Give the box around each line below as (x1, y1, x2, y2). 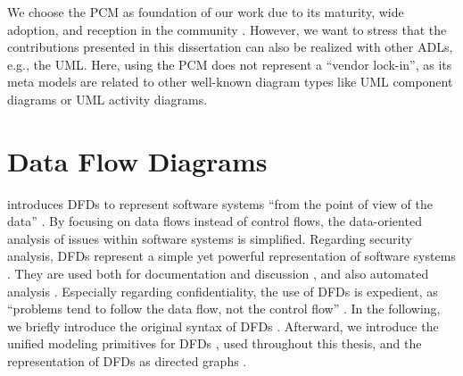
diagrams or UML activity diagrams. (7, 89, 208, 108)
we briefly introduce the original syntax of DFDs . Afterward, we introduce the (7, 316, 439, 335)
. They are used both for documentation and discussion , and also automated (7, 264, 429, 283)
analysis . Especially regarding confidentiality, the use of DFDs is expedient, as (7, 281, 438, 300)
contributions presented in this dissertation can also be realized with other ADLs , (7, 38, 453, 56)
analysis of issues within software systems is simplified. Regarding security (7, 229, 412, 247)
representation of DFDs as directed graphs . (7, 352, 247, 371)
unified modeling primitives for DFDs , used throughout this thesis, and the (7, 334, 422, 353)
